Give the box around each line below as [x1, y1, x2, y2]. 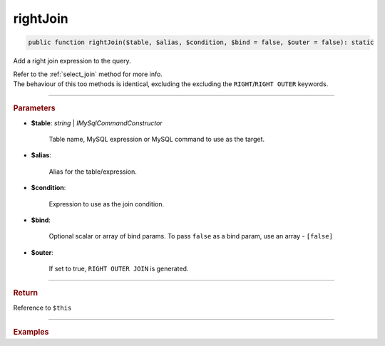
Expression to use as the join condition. [48, 199, 164, 208]
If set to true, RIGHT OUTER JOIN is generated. [48, 264, 189, 273]
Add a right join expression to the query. [13, 57, 131, 65]
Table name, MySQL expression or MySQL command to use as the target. [48, 135, 265, 143]
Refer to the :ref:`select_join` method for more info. [13, 70, 163, 78]
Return [13, 288, 38, 298]
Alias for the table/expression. [48, 167, 137, 176]
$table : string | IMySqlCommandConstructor [31, 118, 163, 127]
